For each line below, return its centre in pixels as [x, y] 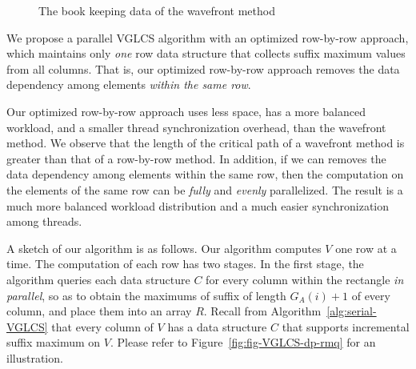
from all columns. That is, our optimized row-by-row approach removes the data [203, 68]
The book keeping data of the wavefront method [157, 10]
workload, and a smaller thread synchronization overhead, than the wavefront [196, 127]
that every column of [102, 326]
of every [371, 295]
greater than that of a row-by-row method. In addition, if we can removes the [196, 158]
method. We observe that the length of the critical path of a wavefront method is [206, 143]
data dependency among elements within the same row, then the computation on [205, 174]
